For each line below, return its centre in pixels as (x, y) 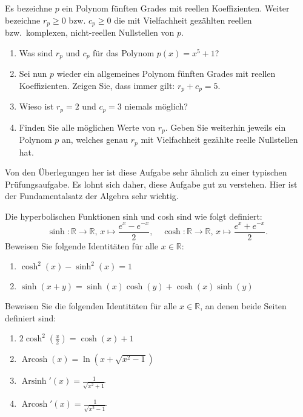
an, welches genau (95, 140)
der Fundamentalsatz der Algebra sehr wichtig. (92, 196)
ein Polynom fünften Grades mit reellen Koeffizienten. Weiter (176, 8)
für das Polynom (124, 52)
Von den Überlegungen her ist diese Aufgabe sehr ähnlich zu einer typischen (146, 172)
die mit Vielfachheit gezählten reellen (183, 20)
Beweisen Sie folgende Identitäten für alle (82, 245)
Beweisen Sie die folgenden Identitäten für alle (91, 306)
